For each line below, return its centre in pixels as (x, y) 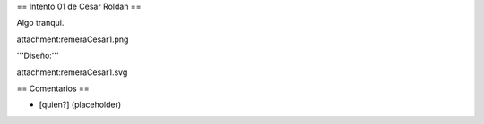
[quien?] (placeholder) (80, 105)
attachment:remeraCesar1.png (73, 39)
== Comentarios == (53, 88)
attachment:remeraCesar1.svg (72, 72)
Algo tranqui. (40, 23)
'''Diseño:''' (38, 56)
